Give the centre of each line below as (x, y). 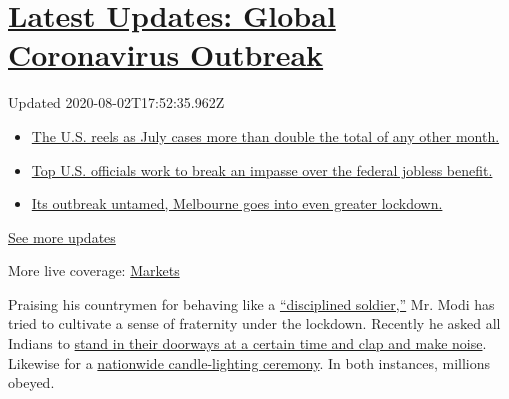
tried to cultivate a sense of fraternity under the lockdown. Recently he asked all (254, 323)
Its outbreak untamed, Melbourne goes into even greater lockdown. (237, 203)
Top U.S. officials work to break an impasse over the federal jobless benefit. (262, 169)
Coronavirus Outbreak (166, 54)
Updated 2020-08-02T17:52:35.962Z (116, 102)
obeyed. (31, 382)
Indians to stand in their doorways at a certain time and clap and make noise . (247, 343)
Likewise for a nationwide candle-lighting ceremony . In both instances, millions (249, 362)
